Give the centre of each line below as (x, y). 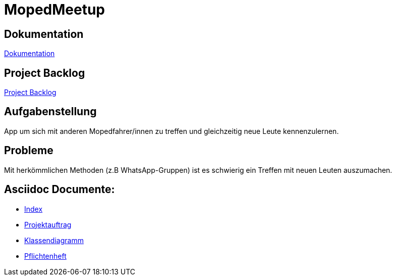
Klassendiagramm (54, 240)
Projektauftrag (48, 224)
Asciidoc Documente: (60, 190)
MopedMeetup (55, 10)
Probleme (29, 151)
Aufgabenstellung (50, 112)
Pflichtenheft (45, 256)
